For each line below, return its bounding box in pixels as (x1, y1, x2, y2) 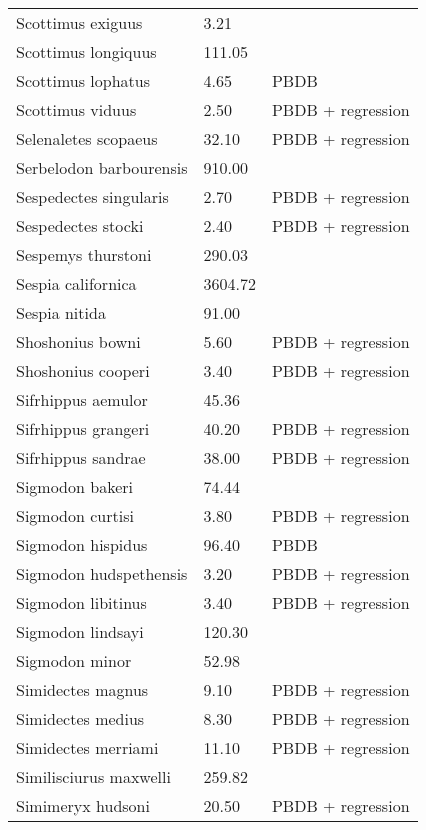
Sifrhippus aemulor (16, 388, 148, 411)
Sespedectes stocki (16, 214, 144, 237)
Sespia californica (16, 272, 137, 295)
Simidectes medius (16, 707, 145, 730)
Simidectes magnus (16, 678, 149, 701)
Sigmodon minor (16, 649, 132, 672)
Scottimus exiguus (16, 11, 143, 34)
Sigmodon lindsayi (16, 620, 144, 643)
